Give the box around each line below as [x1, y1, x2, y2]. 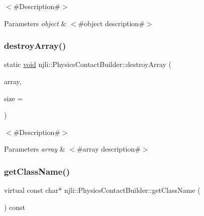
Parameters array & [4, 143, 65, 154]
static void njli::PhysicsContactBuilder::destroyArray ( [4, 59, 172, 69]
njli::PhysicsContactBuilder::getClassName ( [64, 185, 200, 195]
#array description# [76, 143, 141, 154]
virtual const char [4, 185, 59, 195]
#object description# [78, 18, 145, 28]
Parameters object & [4, 18, 67, 28]
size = [4, 93, 23, 103]
